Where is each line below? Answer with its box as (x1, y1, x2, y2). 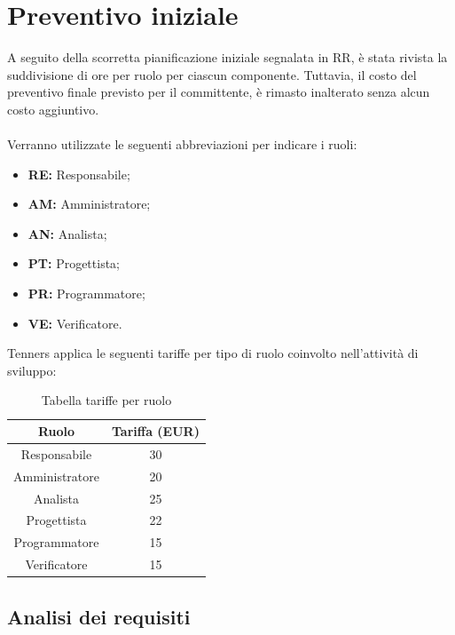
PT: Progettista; (27, 254, 121, 273)
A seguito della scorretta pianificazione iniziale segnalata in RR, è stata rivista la (7, 48, 448, 67)
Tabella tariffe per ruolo (41, 391, 172, 409)
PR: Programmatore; (27, 284, 145, 303)
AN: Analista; (27, 224, 107, 242)
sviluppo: (7, 361, 57, 379)
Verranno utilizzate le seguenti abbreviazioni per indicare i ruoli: (7, 135, 357, 154)
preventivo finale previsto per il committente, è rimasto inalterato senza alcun (7, 83, 430, 101)
